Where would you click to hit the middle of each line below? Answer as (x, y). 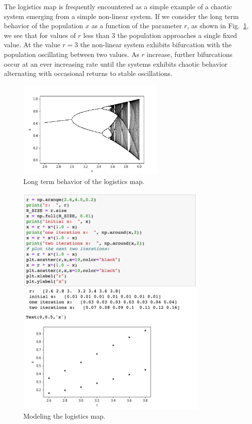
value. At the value (32, 45)
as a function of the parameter (137, 26)
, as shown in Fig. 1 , (218, 26)
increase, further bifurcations (190, 54)
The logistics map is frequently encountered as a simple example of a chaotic (118, 6)
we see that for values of (40, 35)
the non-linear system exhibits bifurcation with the (156, 45)
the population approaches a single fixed (177, 35)
